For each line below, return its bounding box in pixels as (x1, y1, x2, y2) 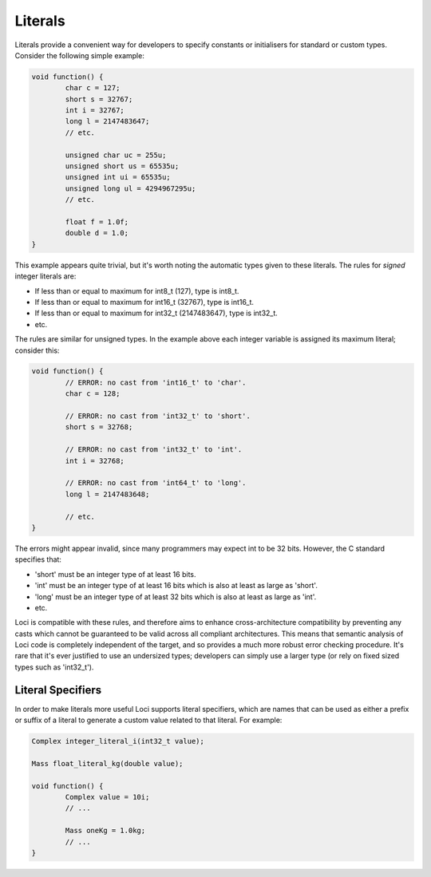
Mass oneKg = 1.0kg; (65, 826, 146, 836)
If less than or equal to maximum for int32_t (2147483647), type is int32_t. (34, 308, 279, 318)
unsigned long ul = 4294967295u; (65, 184, 196, 193)
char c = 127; (65, 84, 121, 93)
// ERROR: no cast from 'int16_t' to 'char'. (65, 377, 247, 387)
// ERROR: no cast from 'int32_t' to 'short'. (65, 412, 251, 421)
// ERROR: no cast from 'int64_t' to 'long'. (65, 479, 247, 488)
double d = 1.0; (65, 228, 129, 238)
